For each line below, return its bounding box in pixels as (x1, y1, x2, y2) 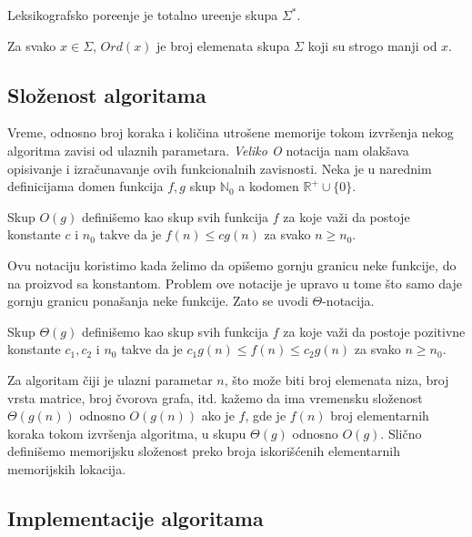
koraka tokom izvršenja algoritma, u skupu (7, 423, 246, 442)
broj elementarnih (330, 406, 429, 425)
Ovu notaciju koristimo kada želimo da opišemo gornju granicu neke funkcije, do (7, 255, 457, 274)
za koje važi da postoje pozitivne (283, 321, 466, 340)
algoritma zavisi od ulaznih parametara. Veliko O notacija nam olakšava (7, 140, 409, 159)
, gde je (245, 406, 286, 425)
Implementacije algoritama (7, 503, 264, 532)
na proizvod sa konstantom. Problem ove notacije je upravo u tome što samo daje (7, 273, 462, 292)
